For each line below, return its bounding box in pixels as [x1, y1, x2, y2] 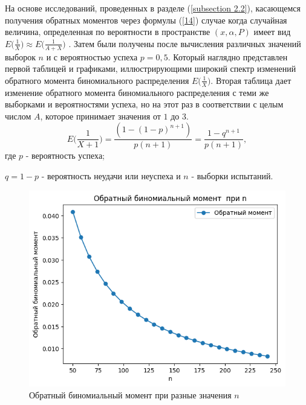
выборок [5, 50, 36, 63]
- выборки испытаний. [191, 170, 273, 182]
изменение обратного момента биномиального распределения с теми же [5, 86, 269, 98]
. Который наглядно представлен [168, 50, 288, 63]
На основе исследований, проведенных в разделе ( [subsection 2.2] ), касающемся [5, 2, 301, 14]
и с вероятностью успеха [46, 50, 138, 63]
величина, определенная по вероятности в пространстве [5, 25, 210, 38]
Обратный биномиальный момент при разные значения [29, 388, 232, 401]
